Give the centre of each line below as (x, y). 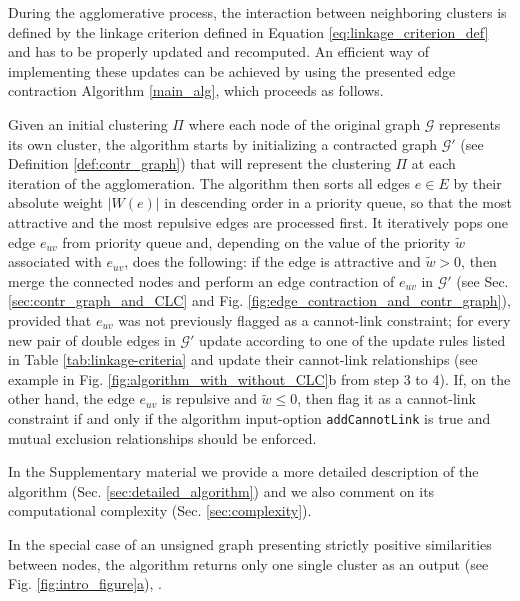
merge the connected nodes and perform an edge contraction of (201, 280)
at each (433, 163)
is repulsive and (209, 398)
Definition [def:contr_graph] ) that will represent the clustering (199, 163)
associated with (55, 261)
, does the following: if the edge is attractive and (272, 261)
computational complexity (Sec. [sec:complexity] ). (160, 510)
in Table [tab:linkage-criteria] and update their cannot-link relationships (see (243, 359)
